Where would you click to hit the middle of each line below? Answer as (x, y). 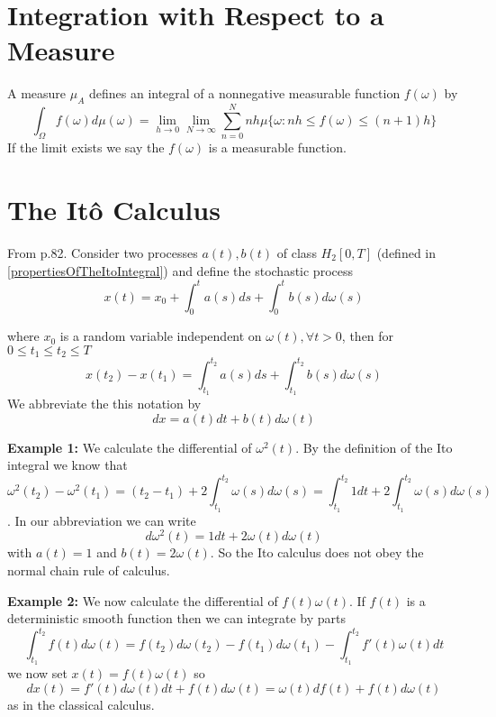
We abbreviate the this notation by (104, 404)
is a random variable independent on (161, 336)
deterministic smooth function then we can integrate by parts (177, 618)
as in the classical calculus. (81, 705)
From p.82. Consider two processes (103, 252)
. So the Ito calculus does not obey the (317, 552)
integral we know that (68, 465)
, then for (368, 336)
